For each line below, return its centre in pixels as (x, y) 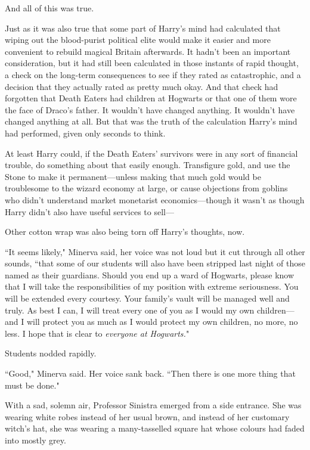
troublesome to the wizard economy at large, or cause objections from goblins (146, 188)
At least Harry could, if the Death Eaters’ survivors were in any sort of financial (151, 153)
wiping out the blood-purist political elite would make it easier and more (138, 40)
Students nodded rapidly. (51, 353)
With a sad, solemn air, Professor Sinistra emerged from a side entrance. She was (153, 405)
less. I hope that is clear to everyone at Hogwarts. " (97, 333)
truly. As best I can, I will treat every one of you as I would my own (130, 310)
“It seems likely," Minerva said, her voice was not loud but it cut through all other (155, 251)
